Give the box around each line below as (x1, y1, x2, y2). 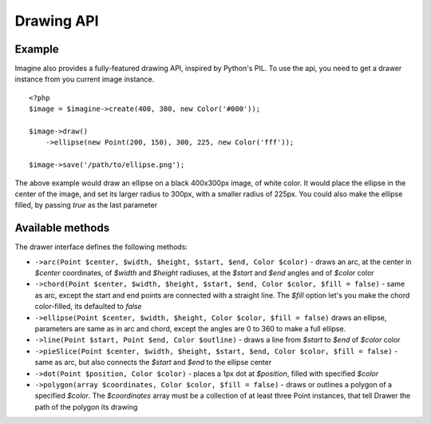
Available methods (14, 221, 110, 235)
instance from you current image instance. (14, 74, 155, 84)
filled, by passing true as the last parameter (14, 200, 158, 210)
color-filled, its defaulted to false (34, 302, 143, 311)
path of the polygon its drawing (34, 402, 138, 411)
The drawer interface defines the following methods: (14, 242, 188, 252)
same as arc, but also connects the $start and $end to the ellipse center (34, 358, 272, 367)
